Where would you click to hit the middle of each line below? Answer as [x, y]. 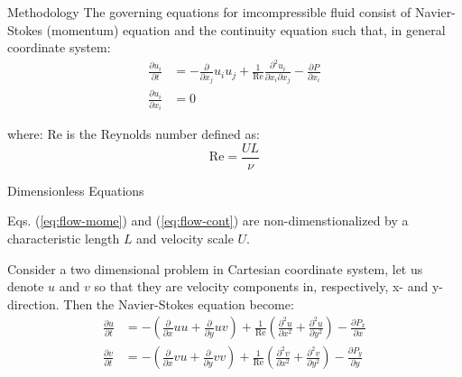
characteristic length [64, 239]
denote [26, 286]
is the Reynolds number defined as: [163, 134]
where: [25, 134]
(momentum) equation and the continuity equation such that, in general [246, 29]
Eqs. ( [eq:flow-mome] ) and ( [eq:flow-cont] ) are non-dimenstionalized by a [208, 221]
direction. [33, 303]
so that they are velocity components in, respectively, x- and [261, 286]
